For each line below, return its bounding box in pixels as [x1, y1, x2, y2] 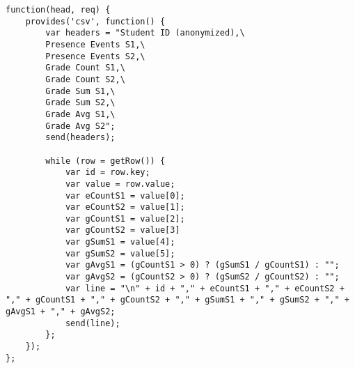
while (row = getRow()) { [45, 155, 166, 166]
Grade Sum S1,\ [45, 86, 116, 96]
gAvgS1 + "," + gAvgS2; [6, 307, 116, 317]
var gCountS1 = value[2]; [65, 213, 185, 224]
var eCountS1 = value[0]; [65, 190, 185, 201]
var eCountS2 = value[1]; [65, 202, 185, 213]
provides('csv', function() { [25, 16, 166, 26]
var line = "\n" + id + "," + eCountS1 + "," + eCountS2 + [65, 283, 345, 293]
